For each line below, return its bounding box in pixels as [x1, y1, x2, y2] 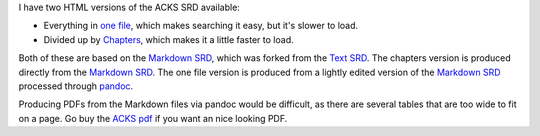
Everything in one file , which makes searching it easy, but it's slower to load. [43, 20, 359, 32]
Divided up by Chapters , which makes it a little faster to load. [43, 33, 294, 45]
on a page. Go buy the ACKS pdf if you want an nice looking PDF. [18, 112, 288, 124]
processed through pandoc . [18, 80, 134, 92]
